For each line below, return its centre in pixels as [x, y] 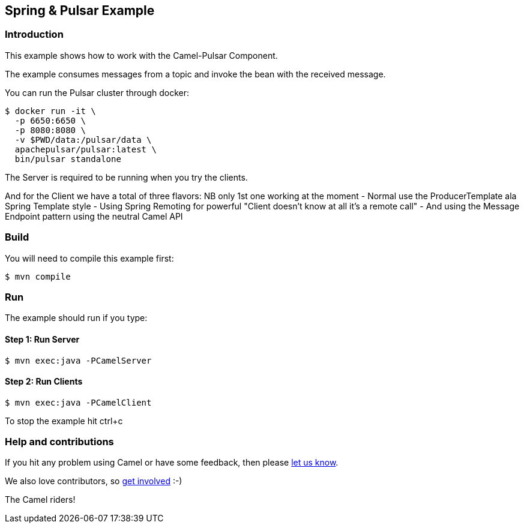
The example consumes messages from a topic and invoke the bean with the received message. [195, 74]
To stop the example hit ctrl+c [64, 421]
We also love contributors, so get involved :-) [94, 481]
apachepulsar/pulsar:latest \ [86, 149]
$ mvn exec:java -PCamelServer [78, 360]
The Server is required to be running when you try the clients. [126, 177]
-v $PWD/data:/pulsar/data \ [83, 139]
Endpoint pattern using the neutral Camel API [94, 216]
